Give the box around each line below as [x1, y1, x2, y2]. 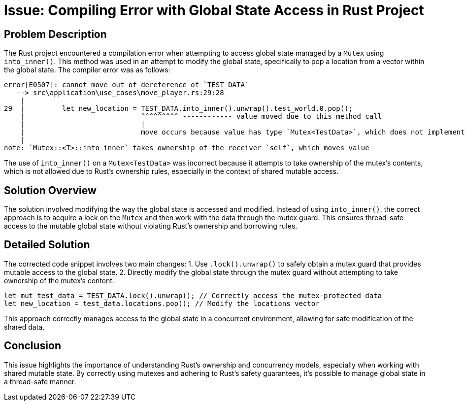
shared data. [4, 322, 45, 331]
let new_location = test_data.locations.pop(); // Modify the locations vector [4, 299, 320, 307]
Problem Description [4, 28, 107, 40]
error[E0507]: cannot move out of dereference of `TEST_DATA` [4, 81, 249, 89]
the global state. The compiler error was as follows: [4, 66, 170, 74]
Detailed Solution [4, 238, 90, 251]
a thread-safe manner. [4, 377, 76, 386]
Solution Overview [4, 184, 97, 197]
